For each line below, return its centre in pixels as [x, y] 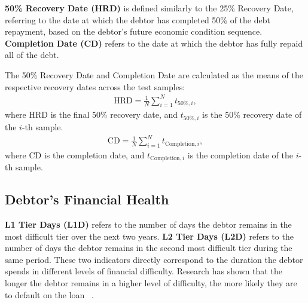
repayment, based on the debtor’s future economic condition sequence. [134, 31]
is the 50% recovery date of [252, 114]
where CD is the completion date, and [75, 154]
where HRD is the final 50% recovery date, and [92, 114]
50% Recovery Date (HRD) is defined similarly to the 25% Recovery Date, [149, 8]
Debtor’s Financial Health [87, 199]
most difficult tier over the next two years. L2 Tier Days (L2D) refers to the [149, 236]
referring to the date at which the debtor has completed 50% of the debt [138, 19]
